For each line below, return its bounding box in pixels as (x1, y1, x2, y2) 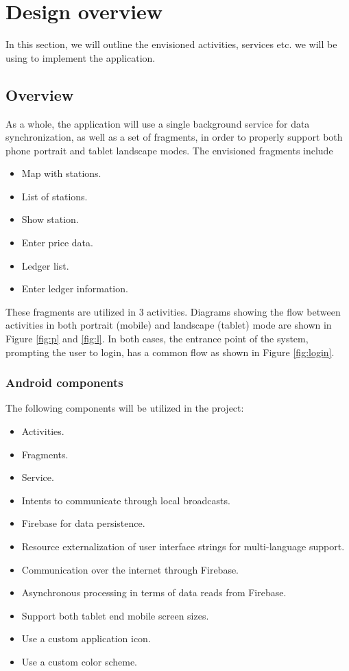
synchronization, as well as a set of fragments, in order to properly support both (5, 130, 343, 144)
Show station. (21, 212, 79, 226)
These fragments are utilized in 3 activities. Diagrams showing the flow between (5, 304, 341, 318)
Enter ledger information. (21, 281, 128, 296)
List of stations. (21, 189, 88, 203)
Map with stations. (21, 166, 101, 180)
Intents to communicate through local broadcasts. (21, 493, 230, 507)
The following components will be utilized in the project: (5, 401, 244, 415)
